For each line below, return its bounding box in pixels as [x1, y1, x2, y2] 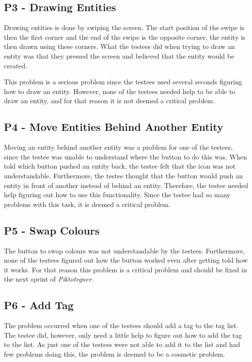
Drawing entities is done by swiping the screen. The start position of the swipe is [4, 22, 245, 32]
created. [4, 60, 28, 70]
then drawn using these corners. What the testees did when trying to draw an [4, 41, 235, 51]
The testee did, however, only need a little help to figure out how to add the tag [4, 330, 242, 340]
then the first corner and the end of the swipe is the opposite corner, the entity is [4, 31, 246, 42]
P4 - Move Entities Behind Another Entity [4, 119, 223, 134]
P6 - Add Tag [4, 298, 74, 313]
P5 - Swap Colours [4, 222, 100, 237]
